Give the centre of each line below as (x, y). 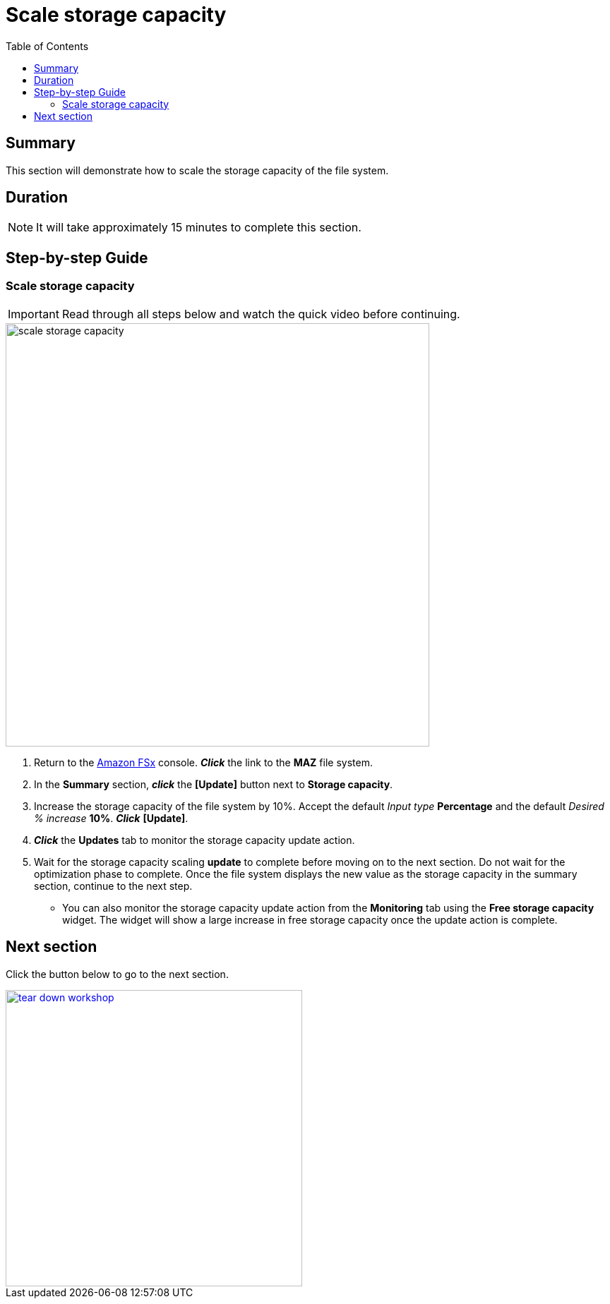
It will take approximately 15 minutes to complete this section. (199, 228)
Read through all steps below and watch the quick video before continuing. (261, 314)
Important (34, 314)
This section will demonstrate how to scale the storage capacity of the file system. (197, 170)
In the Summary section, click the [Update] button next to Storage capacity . (214, 784)
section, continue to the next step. (113, 886)
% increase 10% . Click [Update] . (111, 818)
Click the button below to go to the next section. (117, 974)
